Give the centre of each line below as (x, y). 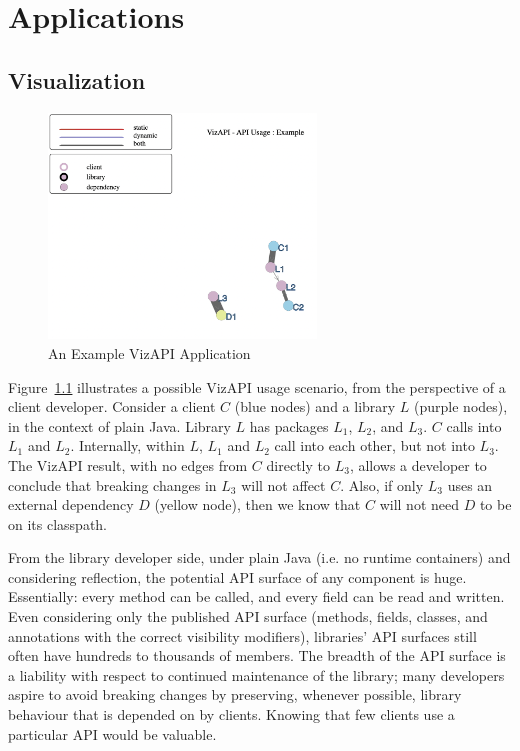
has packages (289, 425)
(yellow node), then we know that (257, 504)
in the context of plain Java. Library (119, 425)
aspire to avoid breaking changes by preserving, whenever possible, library (235, 694)
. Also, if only (382, 484)
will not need (419, 504)
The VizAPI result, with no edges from (128, 464)
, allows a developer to (418, 464)
